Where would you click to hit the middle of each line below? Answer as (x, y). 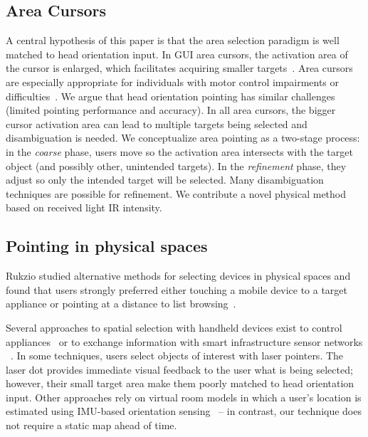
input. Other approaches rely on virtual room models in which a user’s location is (184, 397)
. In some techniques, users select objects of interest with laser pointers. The (177, 356)
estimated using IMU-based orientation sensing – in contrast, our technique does (184, 411)
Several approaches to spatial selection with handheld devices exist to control (174, 327)
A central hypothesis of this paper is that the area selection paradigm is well (173, 40)
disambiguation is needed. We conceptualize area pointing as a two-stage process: (183, 138)
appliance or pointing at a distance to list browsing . (121, 304)
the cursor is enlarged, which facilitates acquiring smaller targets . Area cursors (179, 68)
